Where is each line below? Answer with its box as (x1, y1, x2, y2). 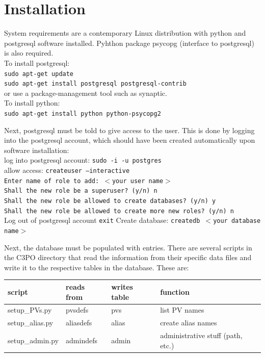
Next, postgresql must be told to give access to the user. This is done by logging (4, 124, 255, 135)
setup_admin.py (8, 335, 59, 345)
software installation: (4, 144, 69, 155)
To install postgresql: (4, 57, 70, 68)
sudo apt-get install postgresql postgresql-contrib (4, 80, 187, 88)
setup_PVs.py (8, 304, 52, 315)
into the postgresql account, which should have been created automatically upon (4, 135, 255, 145)
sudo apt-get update (4, 70, 74, 78)
